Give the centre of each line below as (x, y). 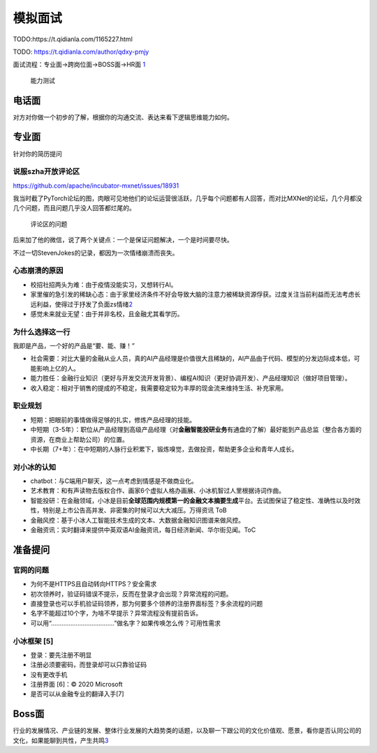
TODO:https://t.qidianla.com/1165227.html (73, 39)
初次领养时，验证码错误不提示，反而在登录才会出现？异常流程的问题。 (131, 594)
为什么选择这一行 (42, 331)
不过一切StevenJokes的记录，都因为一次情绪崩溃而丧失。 (96, 253)
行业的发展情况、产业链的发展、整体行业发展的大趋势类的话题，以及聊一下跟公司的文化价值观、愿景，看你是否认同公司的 (187, 731)
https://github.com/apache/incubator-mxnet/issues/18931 (96, 186)
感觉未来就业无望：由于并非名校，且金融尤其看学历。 (107, 313)
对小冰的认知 (35, 467)
